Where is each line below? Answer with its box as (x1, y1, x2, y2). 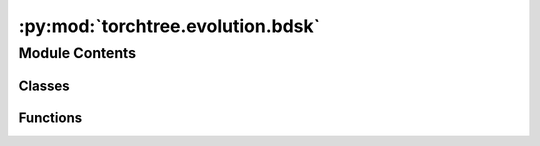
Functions (18, 109, 83, 126)
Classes (18, 77, 70, 94)
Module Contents (18, 44, 137, 62)
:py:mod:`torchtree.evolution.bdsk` (18, 15, 321, 37)
